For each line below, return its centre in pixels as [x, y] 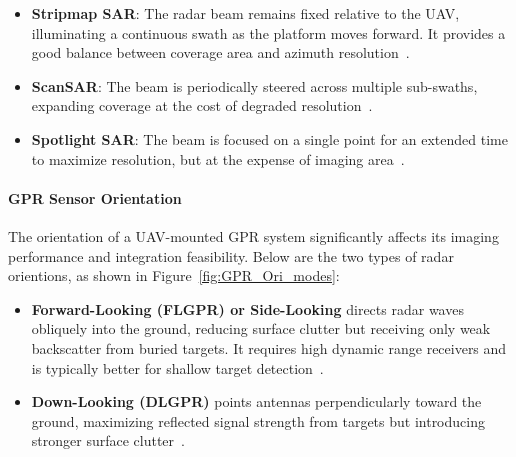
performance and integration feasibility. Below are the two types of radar [231, 255]
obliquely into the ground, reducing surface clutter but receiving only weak [261, 328]
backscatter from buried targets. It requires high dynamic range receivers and [269, 347]
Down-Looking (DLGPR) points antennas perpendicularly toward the [256, 401]
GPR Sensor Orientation [95, 197]
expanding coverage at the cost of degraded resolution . [202, 105]
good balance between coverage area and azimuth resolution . [220, 52]
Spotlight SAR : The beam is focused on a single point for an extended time [269, 138]
